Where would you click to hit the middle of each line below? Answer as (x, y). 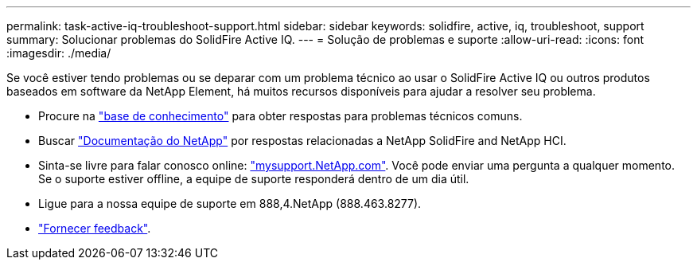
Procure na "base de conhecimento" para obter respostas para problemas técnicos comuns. (280, 116)
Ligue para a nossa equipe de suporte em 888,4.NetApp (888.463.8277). (230, 203)
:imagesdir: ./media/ (59, 53)
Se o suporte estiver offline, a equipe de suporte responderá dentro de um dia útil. (254, 179)
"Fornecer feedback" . (95, 228)
